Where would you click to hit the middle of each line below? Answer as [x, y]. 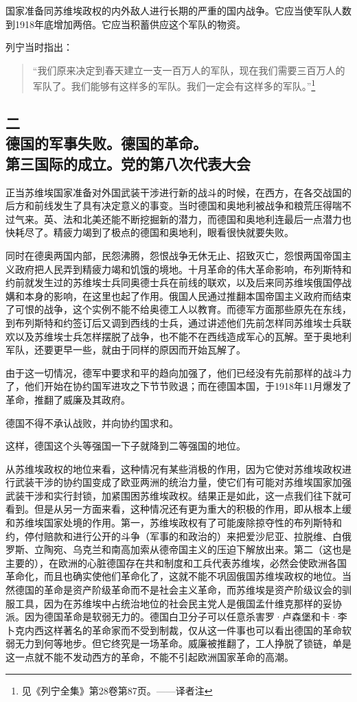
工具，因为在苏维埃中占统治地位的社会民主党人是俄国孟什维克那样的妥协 [178, 603]
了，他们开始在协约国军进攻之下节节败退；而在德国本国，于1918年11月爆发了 [178, 386]
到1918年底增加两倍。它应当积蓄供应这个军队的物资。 [126, 24]
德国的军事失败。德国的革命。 [106, 143]
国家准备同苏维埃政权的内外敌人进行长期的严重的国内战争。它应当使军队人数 [178, 10]
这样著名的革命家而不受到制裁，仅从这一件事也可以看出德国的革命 [193, 630]
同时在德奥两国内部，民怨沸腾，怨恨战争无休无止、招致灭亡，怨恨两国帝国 [174, 255]
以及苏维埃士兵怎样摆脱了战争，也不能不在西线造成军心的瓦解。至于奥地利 [183, 336]
